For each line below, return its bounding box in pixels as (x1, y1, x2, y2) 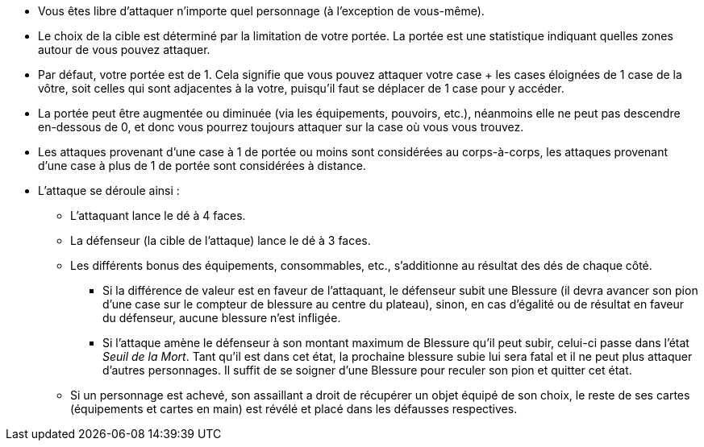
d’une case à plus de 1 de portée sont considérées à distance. (38, 159, 366, 172)
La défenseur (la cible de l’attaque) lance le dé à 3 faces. (70, 234, 371, 247)
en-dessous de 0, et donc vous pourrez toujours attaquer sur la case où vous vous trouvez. (38, 120, 524, 134)
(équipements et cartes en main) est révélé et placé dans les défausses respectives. (70, 402, 518, 416)
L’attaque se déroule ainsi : (38, 184, 180, 197)
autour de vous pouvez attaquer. (38, 43, 210, 56)
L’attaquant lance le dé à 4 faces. (70, 209, 246, 222)
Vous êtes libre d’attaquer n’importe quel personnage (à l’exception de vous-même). (38, 4, 485, 18)
